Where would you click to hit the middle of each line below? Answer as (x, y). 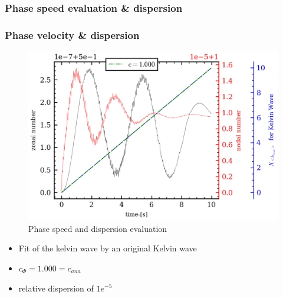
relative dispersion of (56, 288)
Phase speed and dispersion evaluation (98, 228)
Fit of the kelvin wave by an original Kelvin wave (108, 248)
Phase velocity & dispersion (72, 35)
